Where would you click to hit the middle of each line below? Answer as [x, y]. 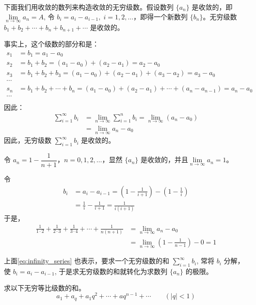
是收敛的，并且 [164, 160]
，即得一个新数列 [161, 16]
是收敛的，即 [212, 7]
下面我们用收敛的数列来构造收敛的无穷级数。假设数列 [89, 7]
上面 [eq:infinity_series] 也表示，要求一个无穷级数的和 [87, 261]
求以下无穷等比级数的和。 [45, 287]
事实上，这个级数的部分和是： [51, 44]
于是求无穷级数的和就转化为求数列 [113, 271]
